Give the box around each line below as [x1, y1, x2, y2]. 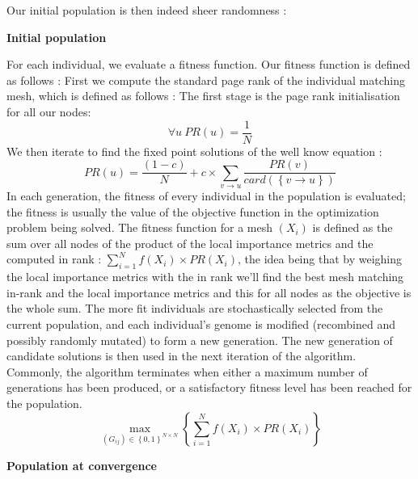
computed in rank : [6, 250, 102, 267]
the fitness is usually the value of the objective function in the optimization [6, 203, 379, 220]
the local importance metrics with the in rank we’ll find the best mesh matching [6, 268, 404, 285]
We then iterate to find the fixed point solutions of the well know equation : [6, 142, 382, 159]
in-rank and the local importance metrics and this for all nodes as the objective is [6, 284, 412, 300]
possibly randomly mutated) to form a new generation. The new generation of [6, 331, 393, 348]
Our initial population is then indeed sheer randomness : [6, 2, 287, 18]
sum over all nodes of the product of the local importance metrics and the [6, 234, 374, 251]
